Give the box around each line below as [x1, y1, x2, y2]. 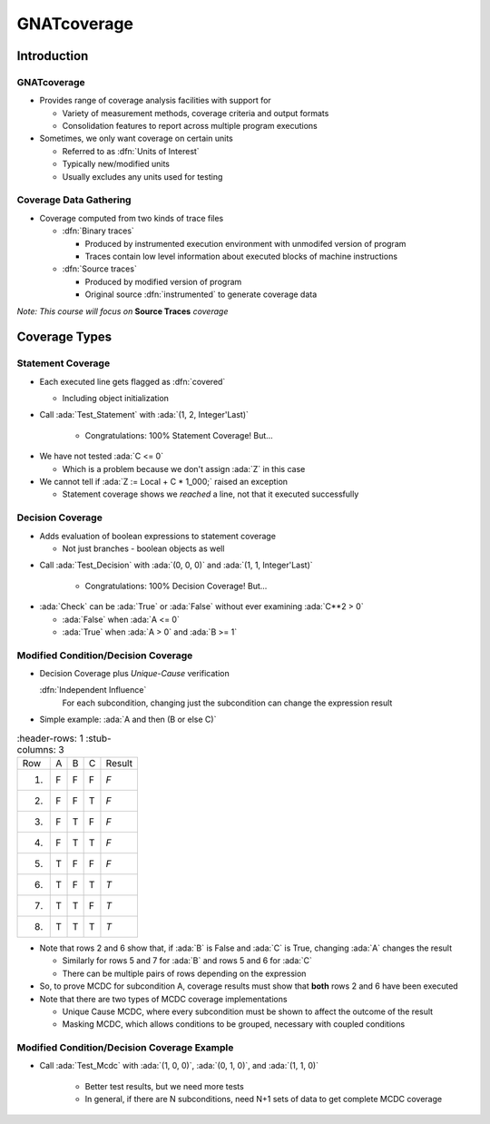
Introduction [16, 48, 89, 64]
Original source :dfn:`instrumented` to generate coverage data [84, 289, 318, 300]
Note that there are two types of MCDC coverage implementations [39, 993, 288, 1004]
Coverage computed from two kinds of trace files [39, 212, 224, 223]
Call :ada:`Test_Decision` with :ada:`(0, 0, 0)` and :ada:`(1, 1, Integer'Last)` [39, 559, 313, 571]
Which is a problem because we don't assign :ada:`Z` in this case [62, 463, 306, 474]
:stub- [85, 732, 113, 744]
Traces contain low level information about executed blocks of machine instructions [84, 251, 398, 261]
